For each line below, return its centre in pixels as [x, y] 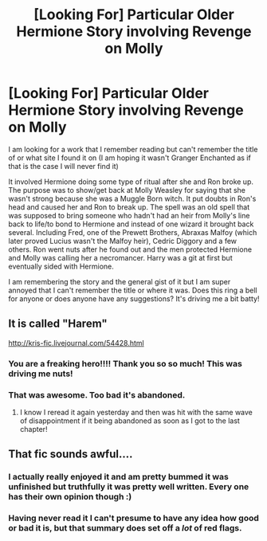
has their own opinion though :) [70, 497]
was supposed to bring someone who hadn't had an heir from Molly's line [129, 215]
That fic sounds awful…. [71, 455]
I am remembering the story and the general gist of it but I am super [120, 281]
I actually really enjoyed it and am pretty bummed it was [118, 477]
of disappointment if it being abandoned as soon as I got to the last [130, 421]
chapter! [33, 429]
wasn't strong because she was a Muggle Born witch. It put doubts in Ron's [132, 198]
